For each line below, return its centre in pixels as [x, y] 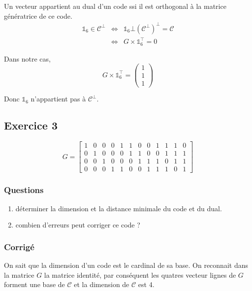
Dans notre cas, [27, 58]
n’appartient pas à [58, 99]
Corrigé [19, 246]
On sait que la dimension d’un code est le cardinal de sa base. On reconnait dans [126, 265]
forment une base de [34, 284]
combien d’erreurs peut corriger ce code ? [78, 225]
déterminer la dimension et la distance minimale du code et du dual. [119, 208]
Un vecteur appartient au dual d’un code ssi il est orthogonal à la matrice [115, 6]
